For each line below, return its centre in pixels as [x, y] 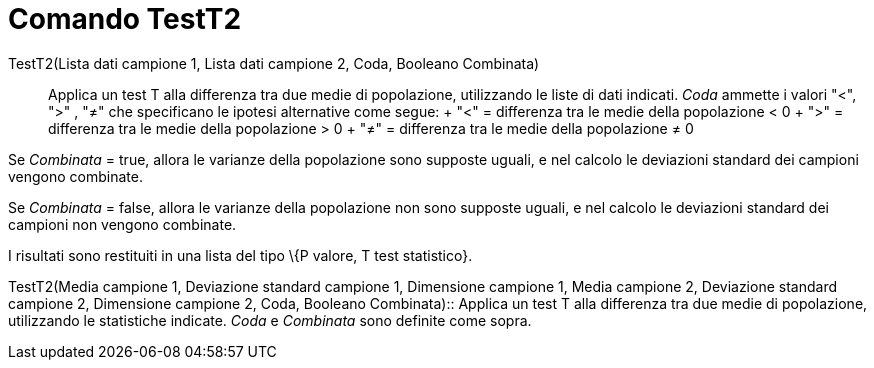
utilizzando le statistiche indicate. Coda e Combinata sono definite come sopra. [270, 320]
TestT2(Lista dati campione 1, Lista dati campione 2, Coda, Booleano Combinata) [274, 63]
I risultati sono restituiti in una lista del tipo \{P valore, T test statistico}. [240, 255]
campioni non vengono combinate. [122, 224]
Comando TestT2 [125, 19]
